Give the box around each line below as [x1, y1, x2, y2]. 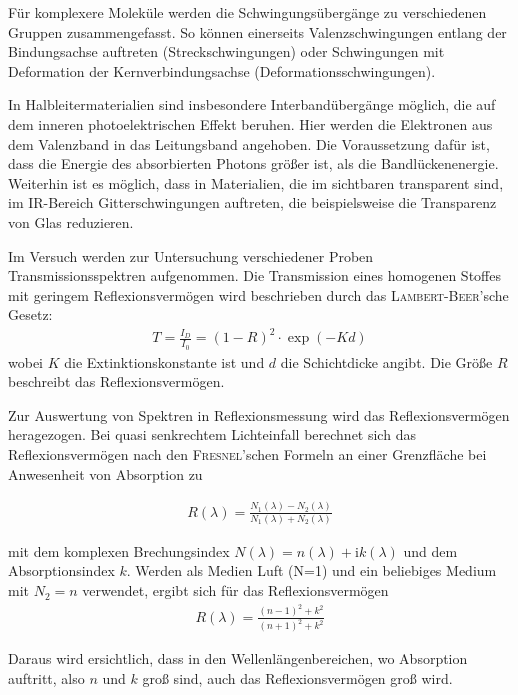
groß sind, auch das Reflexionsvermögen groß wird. [142, 668, 453, 689]
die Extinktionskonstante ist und [64, 351, 265, 372]
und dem [403, 540, 458, 561]
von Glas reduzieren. [8, 211, 134, 232]
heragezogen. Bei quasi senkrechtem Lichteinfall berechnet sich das [8, 424, 416, 445]
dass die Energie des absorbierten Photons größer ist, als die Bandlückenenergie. [8, 153, 499, 174]
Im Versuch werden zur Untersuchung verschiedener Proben [8, 245, 374, 266]
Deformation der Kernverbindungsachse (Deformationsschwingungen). [8, 60, 436, 81]
